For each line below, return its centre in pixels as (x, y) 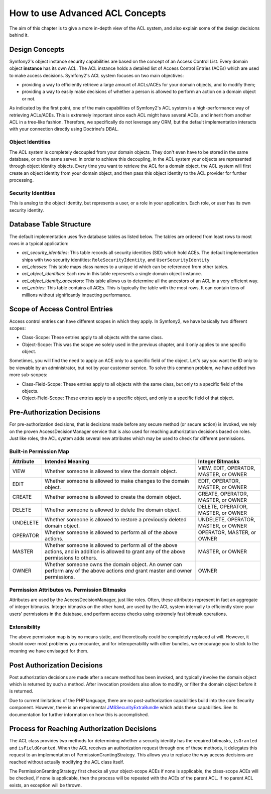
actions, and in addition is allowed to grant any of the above (115, 551)
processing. (22, 180)
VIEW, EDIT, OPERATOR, (227, 468)
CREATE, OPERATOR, (223, 494)
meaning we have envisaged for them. (49, 651)
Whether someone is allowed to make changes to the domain (117, 481)
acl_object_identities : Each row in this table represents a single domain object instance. (112, 274)
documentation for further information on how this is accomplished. (79, 714)
